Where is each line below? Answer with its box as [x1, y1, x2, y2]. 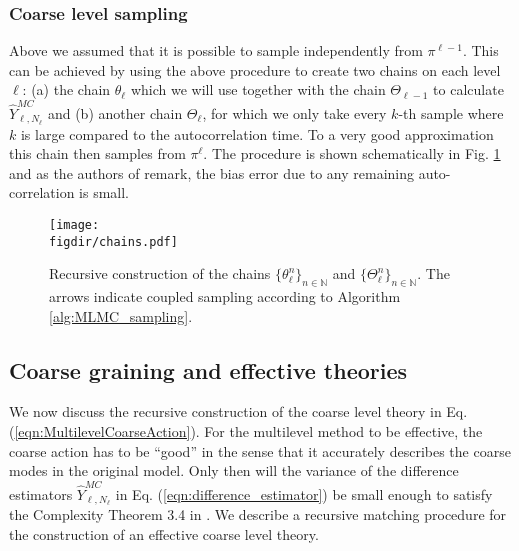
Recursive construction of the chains [49, 263, 271, 284]
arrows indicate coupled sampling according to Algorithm [49, 286, 401, 307]
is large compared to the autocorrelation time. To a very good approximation [20, 123, 494, 144]
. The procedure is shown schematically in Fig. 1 [203, 143, 501, 164]
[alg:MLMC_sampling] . [49, 305, 193, 326]
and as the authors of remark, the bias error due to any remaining [9, 162, 414, 183]
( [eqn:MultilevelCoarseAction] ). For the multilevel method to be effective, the [9, 421, 483, 442]
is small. [79, 182, 130, 203]
